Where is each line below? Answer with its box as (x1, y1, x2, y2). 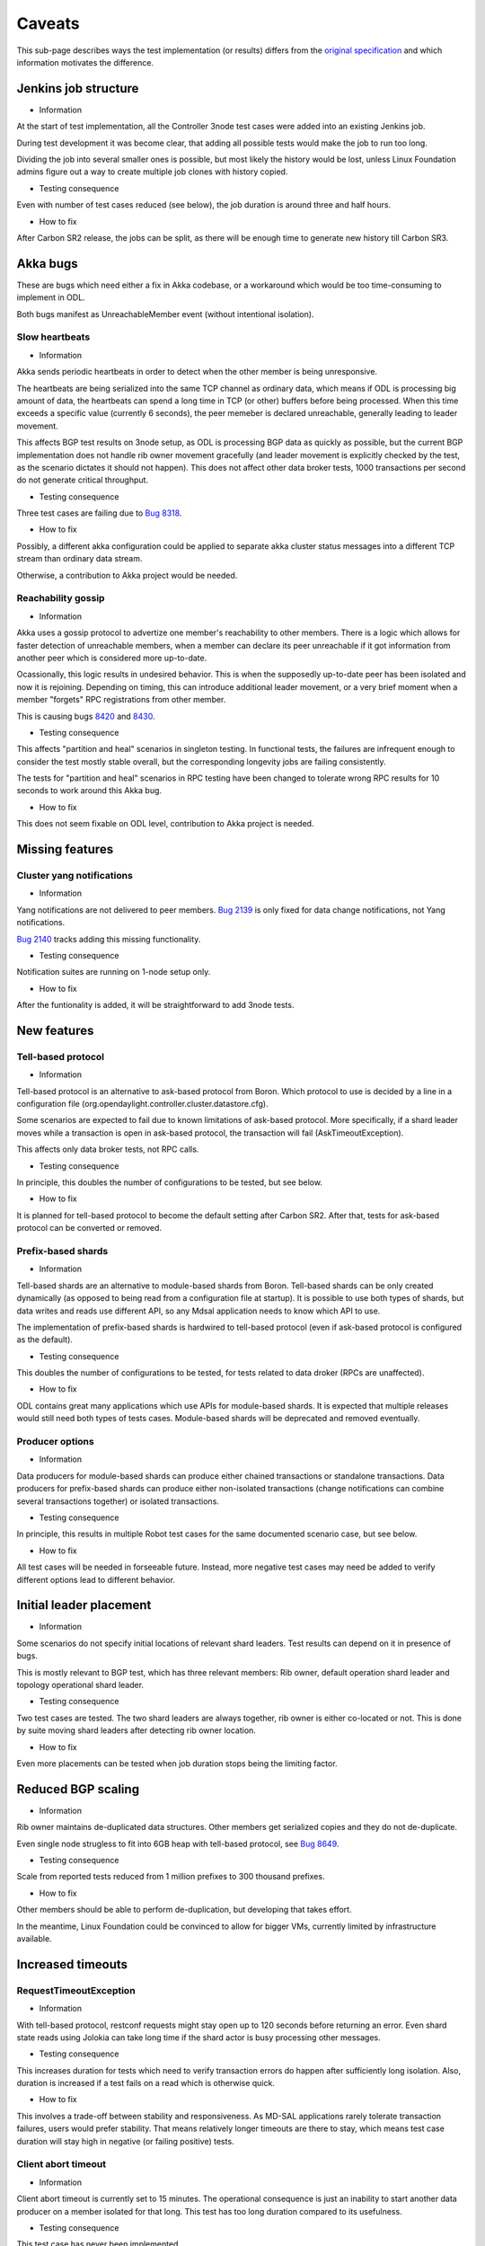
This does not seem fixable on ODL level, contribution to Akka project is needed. (16, 818, 314, 829)
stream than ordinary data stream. (16, 553, 143, 564)
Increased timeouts (16, 1957, 128, 1972)
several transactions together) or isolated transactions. (16, 1496, 220, 1507)
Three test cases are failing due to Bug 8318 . (16, 508, 182, 518)
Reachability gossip (16, 592, 105, 605)
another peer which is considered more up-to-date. (16, 652, 207, 663)
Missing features (16, 842, 114, 857)
